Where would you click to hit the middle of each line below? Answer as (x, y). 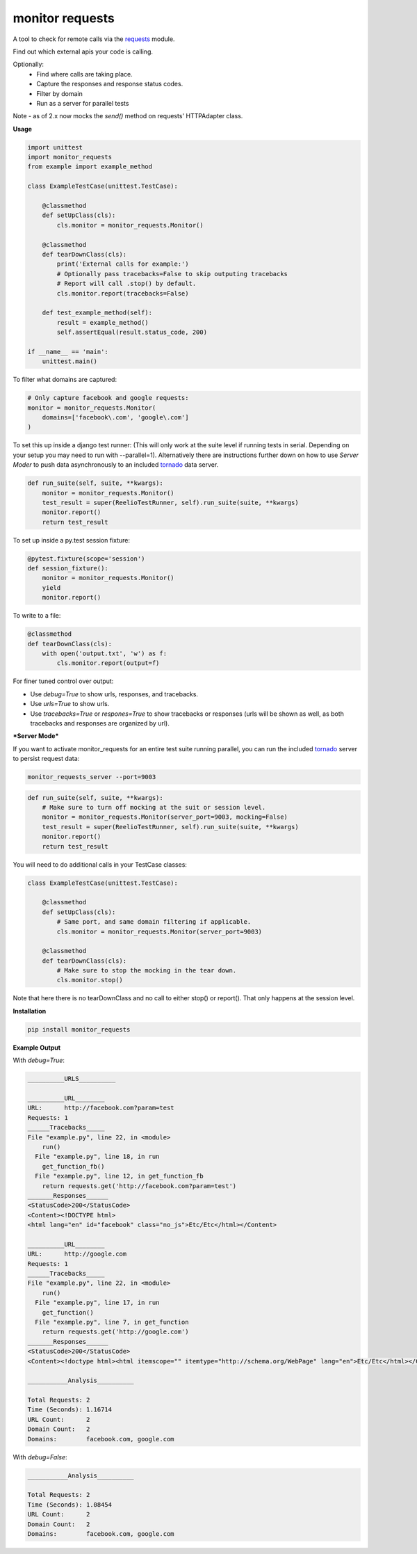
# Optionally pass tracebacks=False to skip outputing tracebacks (172, 274)
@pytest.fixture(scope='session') (86, 559)
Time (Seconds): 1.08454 (70, 1505)
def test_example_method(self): (97, 313)
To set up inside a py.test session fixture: (72, 540)
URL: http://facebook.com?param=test (101, 1108)
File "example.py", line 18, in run (97, 1157)
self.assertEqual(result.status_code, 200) (132, 333)
